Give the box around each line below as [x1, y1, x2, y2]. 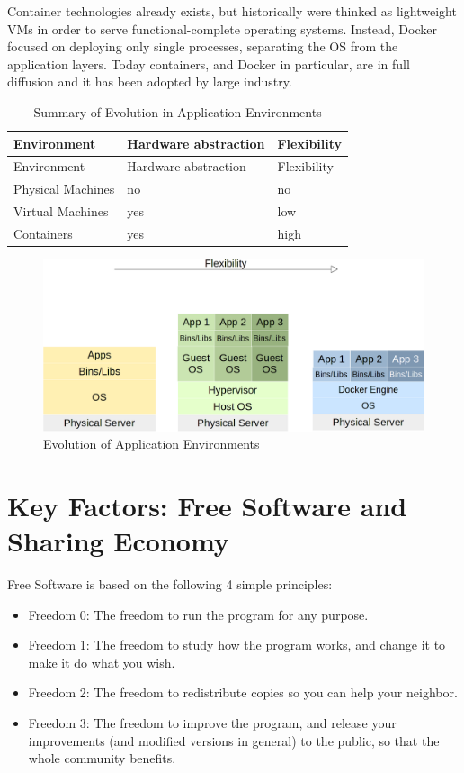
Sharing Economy [7, 523, 229, 559]
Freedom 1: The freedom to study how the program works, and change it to [28, 635, 446, 654]
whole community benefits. [28, 749, 176, 768]
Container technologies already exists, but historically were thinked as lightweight [7, 2, 457, 20]
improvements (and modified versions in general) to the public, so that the [28, 731, 440, 750]
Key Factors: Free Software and [7, 487, 407, 523]
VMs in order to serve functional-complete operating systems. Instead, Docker [7, 19, 437, 38]
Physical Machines [13, 179, 115, 198]
